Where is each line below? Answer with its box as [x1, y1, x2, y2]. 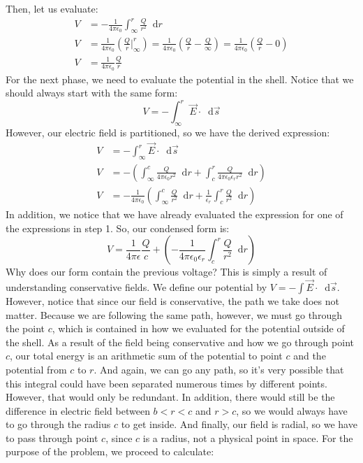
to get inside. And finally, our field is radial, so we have [121, 417, 357, 432]
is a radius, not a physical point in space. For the [142, 430, 353, 445]
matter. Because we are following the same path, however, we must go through [6, 307, 342, 322]
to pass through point [6, 430, 98, 445]
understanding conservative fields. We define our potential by [6, 279, 267, 294]
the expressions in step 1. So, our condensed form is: [6, 220, 230, 235]
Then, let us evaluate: [6, 1, 98, 15]
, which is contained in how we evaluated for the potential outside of [52, 321, 345, 336]
